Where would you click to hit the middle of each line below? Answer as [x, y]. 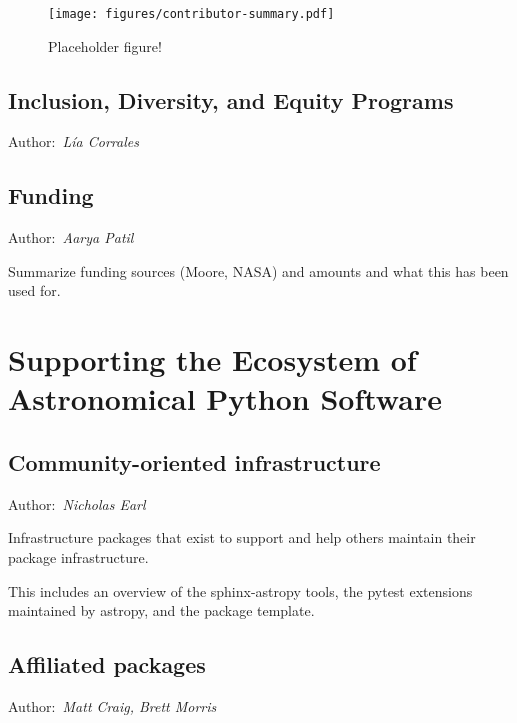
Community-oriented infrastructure [194, 461]
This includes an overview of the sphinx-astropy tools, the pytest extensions [240, 590]
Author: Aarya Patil [71, 237]
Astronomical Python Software [225, 398]
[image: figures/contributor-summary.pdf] [191, 14]
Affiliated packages [107, 664]
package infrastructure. [78, 556]
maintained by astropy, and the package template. [161, 610]
